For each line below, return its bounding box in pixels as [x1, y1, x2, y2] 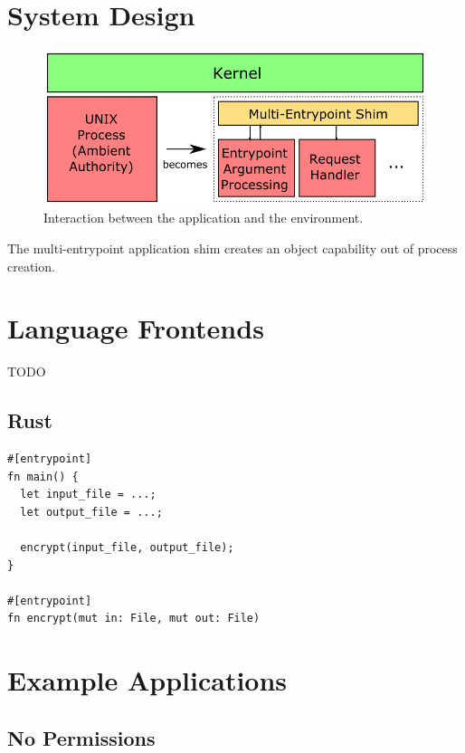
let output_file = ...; [20, 505, 163, 519]
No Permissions [7, 723, 156, 751]
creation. [7, 256, 55, 275]
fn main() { [7, 470, 79, 483]
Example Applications [7, 662, 288, 699]
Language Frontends [7, 310, 264, 347]
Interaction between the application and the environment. [43, 208, 364, 227]
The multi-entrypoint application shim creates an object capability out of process [7, 238, 458, 257]
